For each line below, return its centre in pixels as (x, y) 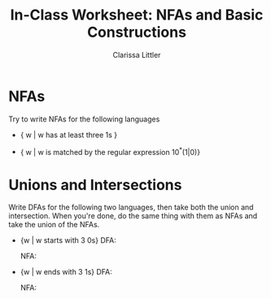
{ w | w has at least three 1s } (69, 134)
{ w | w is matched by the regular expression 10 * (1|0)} (110, 151)
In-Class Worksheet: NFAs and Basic (137, 15)
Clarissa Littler (137, 55)
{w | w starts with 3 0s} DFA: (68, 240)
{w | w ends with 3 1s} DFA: (66, 272)
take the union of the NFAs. (54, 225)
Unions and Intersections (95, 185)
